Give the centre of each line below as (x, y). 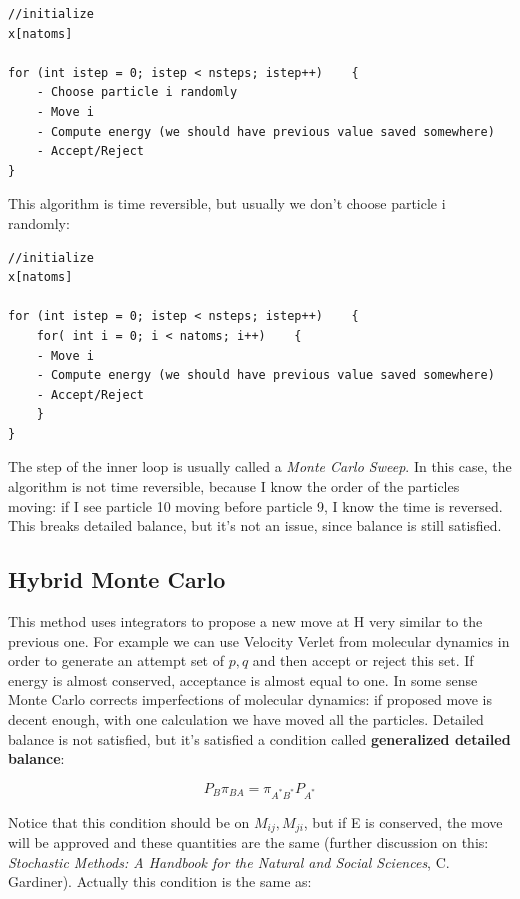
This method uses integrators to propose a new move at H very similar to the (245, 621)
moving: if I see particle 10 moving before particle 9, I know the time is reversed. (255, 505)
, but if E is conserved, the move (403, 821)
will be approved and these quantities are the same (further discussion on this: (248, 842)
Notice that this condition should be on (129, 821)
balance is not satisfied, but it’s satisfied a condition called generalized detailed (259, 738)
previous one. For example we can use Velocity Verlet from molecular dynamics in (259, 640)
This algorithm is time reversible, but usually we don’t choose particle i (227, 203)
